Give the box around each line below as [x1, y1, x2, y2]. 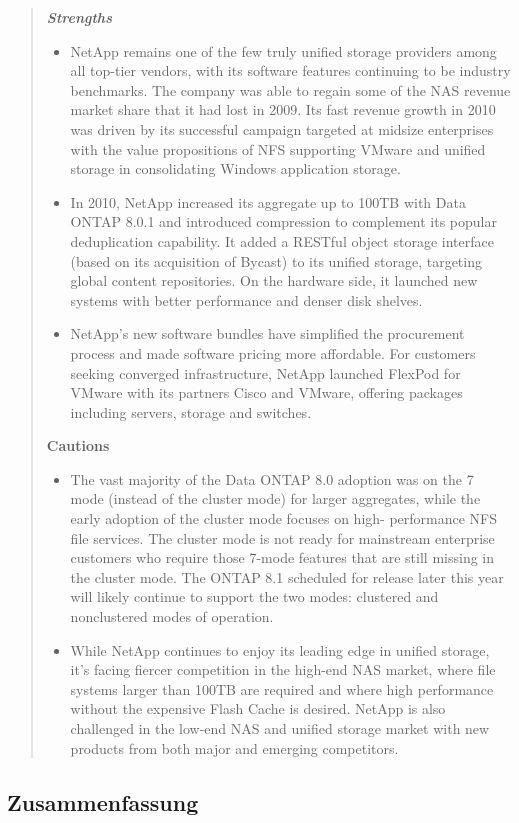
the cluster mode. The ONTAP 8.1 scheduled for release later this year [70, 566, 504, 587]
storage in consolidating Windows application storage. [70, 158, 401, 179]
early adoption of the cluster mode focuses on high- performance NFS [70, 508, 498, 529]
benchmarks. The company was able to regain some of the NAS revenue [70, 79, 511, 100]
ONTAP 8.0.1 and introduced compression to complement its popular [70, 211, 497, 232]
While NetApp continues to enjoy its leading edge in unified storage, [70, 639, 490, 660]
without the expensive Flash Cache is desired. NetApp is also [70, 698, 446, 719]
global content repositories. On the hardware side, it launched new [70, 270, 478, 291]
